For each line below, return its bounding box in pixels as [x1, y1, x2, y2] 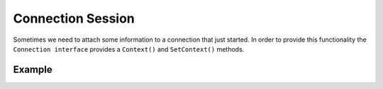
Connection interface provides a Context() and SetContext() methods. [13, 44, 245, 53]
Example [13, 64, 52, 76]
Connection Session [13, 11, 135, 26]
